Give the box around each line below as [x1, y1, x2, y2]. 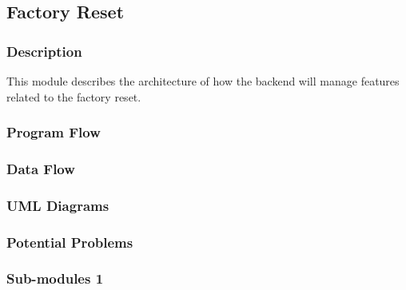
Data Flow [6, 158, 75, 178]
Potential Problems [6, 232, 133, 252]
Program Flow [6, 122, 101, 142]
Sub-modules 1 [6, 268, 104, 288]
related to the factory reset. [6, 88, 141, 105]
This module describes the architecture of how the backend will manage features [6, 73, 400, 89]
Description [6, 41, 82, 61]
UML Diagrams [6, 195, 109, 215]
